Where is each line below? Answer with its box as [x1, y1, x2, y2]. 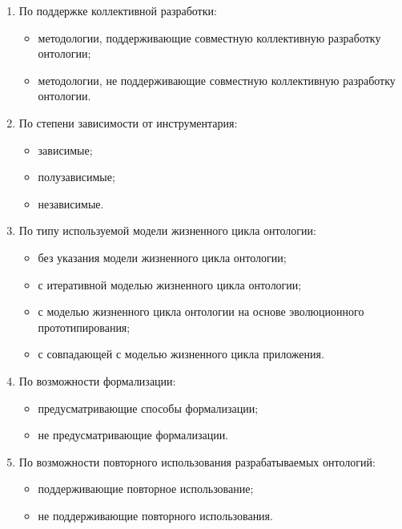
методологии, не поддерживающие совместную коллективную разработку [38, 71, 396, 88]
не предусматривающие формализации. [38, 426, 229, 443]
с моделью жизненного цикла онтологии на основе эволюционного [38, 303, 364, 320]
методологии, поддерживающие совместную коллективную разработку [38, 29, 381, 46]
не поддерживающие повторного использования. [38, 507, 273, 523]
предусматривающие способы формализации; [38, 399, 259, 416]
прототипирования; [38, 318, 131, 335]
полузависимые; [38, 168, 115, 185]
